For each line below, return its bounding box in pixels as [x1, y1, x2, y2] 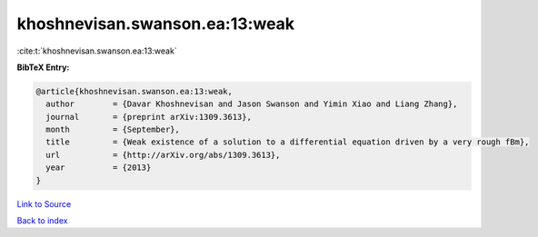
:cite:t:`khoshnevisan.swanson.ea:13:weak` [16, 45, 177, 56]
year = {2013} [45, 163, 152, 173]
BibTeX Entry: [16, 62, 70, 73]
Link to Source [16, 198, 72, 209]
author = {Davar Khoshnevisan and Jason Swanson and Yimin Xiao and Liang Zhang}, [45, 99, 458, 109]
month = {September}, [45, 124, 181, 135]
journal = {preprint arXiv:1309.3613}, [45, 112, 252, 122]
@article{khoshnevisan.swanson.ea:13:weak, [35, 86, 234, 96]
